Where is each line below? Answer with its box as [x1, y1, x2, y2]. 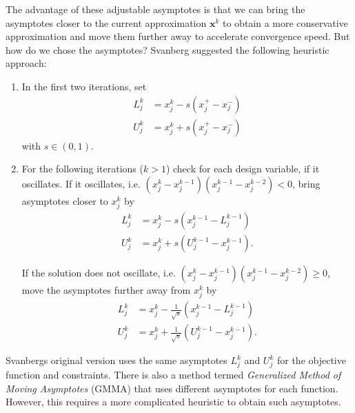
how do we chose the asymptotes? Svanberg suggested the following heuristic [6, 42, 329, 57]
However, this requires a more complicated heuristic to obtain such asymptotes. [6, 394, 341, 409]
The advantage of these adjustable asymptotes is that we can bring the [6, 2, 305, 16]
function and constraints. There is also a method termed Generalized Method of [6, 367, 341, 381]
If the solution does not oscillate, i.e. [21, 265, 176, 280]
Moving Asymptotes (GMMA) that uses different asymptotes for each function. [6, 381, 338, 395]
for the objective [276, 353, 346, 367]
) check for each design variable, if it [165, 161, 320, 176]
